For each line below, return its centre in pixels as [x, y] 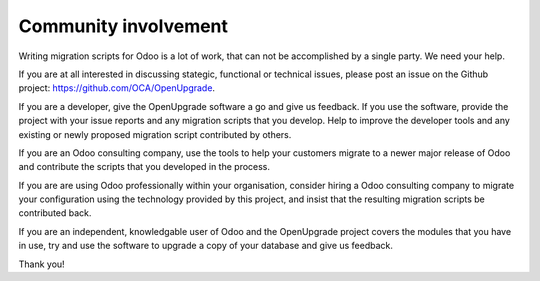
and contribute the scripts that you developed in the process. [144, 167]
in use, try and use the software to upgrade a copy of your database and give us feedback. [206, 246]
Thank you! [41, 264]
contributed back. [55, 213]
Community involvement [123, 26]
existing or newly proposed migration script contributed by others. [155, 134]
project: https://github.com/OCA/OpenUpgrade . [116, 88]
